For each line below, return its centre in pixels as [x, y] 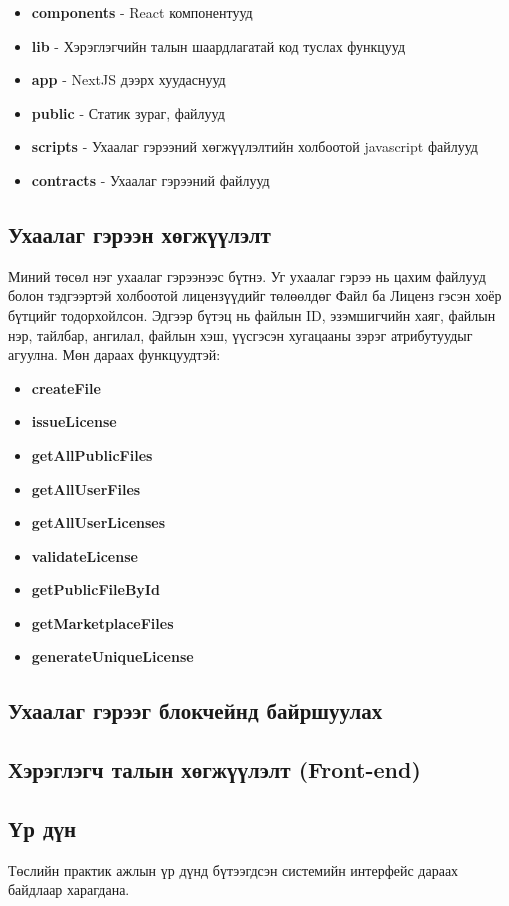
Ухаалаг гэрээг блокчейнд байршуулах [195, 710]
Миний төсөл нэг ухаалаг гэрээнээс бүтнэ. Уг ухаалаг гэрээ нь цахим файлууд [247, 275]
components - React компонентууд [142, 12]
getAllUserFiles [86, 488]
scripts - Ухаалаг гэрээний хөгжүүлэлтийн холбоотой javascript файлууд [254, 146]
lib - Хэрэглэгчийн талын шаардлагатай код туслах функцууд [218, 45]
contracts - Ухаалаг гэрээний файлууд [150, 179]
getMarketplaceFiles [102, 622]
